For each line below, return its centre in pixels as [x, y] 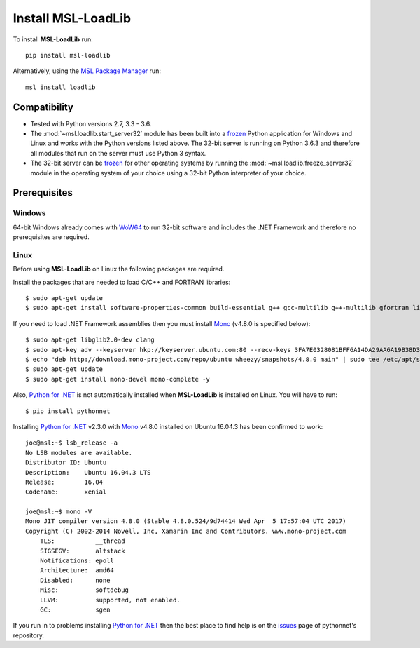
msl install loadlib [61, 87]
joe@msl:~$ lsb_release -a [72, 443]
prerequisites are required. [51, 237]
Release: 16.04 [64, 482]
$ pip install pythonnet [68, 411]
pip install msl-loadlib [68, 55]
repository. [29, 635]
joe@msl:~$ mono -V [59, 512]
